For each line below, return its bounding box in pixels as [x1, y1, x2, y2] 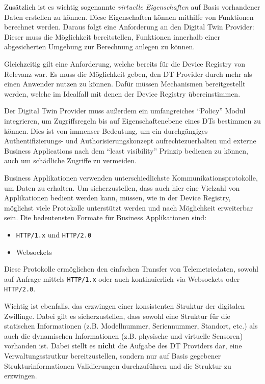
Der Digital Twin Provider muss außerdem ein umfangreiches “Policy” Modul [4, 105, 246, 116]
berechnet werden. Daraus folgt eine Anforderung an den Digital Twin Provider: [4, 21, 254, 32]
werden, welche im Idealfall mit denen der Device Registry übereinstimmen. [4, 88, 241, 99]
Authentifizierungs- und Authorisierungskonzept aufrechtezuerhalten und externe [4, 135, 256, 146]
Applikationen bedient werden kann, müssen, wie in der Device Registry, [4, 192, 231, 203]
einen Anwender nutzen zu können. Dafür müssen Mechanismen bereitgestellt [4, 78, 246, 89]
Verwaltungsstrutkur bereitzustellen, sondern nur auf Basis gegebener [4, 350, 221, 361]
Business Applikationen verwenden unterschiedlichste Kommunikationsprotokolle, [4, 172, 258, 183]
